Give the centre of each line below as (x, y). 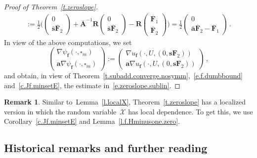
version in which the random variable (60, 111)
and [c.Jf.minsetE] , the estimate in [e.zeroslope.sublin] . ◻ (92, 85)
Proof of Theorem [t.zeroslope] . (51, 6)
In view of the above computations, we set (68, 42)
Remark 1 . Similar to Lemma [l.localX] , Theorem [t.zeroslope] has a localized (125, 102)
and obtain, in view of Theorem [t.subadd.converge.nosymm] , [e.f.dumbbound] (123, 76)
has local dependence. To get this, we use (191, 111)
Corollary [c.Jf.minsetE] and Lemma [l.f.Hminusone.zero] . (92, 121)
